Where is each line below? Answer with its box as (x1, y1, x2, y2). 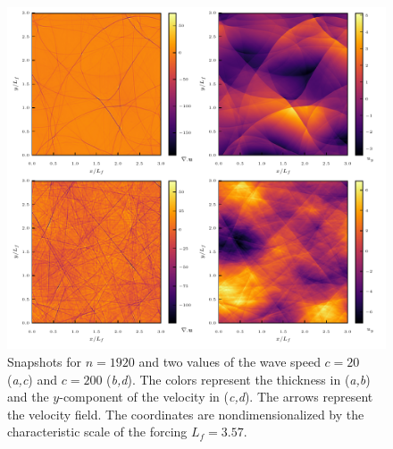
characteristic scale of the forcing (7, 422, 188, 441)
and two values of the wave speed (138, 352, 321, 370)
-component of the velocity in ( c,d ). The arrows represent (59, 387, 373, 406)
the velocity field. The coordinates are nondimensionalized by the (7, 404, 364, 423)
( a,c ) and (7, 369, 58, 388)
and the (7, 387, 49, 406)
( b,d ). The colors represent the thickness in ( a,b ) (106, 369, 371, 388)
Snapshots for (7, 352, 82, 370)
